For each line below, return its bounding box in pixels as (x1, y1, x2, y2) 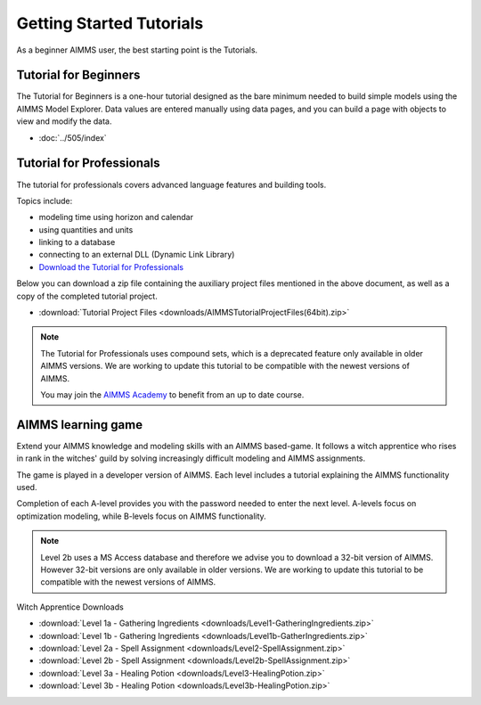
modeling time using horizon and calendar (38, 212, 193, 223)
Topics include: (16, 195, 73, 206)
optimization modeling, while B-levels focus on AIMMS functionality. (16, 511, 266, 521)
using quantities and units (38, 224, 134, 235)
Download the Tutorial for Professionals (38, 261, 184, 272)
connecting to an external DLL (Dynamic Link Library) (38, 250, 235, 260)
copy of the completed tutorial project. (16, 291, 158, 301)
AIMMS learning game (16, 417, 143, 432)
